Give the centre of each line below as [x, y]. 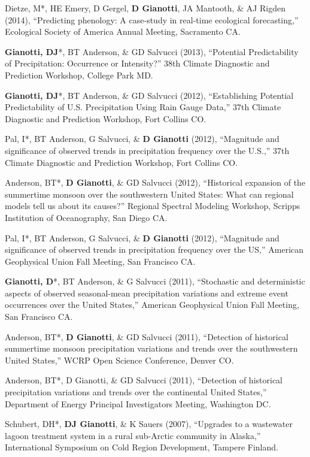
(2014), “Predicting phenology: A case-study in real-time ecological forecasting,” [152, 19]
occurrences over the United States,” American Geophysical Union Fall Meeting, [152, 305]
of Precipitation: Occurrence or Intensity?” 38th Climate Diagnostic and [137, 63]
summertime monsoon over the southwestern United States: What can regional [149, 194]
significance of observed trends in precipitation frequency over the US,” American [154, 249]
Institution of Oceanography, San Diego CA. [86, 217]
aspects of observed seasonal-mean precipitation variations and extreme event [147, 293]
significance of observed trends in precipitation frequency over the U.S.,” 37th [147, 150]
